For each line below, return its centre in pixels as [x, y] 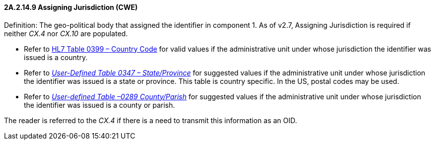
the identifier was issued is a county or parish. [99, 105]
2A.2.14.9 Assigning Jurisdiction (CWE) [71, 7]
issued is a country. [56, 57]
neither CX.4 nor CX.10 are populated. [66, 33]
